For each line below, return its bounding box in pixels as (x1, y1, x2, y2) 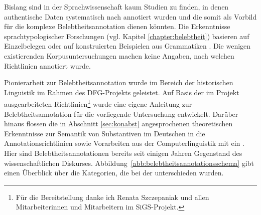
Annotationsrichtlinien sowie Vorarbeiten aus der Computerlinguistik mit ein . (4, 138, 244, 148)
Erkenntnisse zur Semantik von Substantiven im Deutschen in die (4, 128, 205, 138)
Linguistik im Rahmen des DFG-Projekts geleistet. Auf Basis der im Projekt (4, 87, 239, 97)
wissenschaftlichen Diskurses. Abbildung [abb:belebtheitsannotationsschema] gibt (4, 157, 254, 168)
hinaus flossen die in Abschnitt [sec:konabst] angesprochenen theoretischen (4, 118, 233, 129)
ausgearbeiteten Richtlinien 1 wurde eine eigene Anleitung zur (4, 97, 192, 109)
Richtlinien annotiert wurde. (4, 60, 91, 71)
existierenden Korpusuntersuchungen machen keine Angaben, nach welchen (4, 50, 234, 61)
